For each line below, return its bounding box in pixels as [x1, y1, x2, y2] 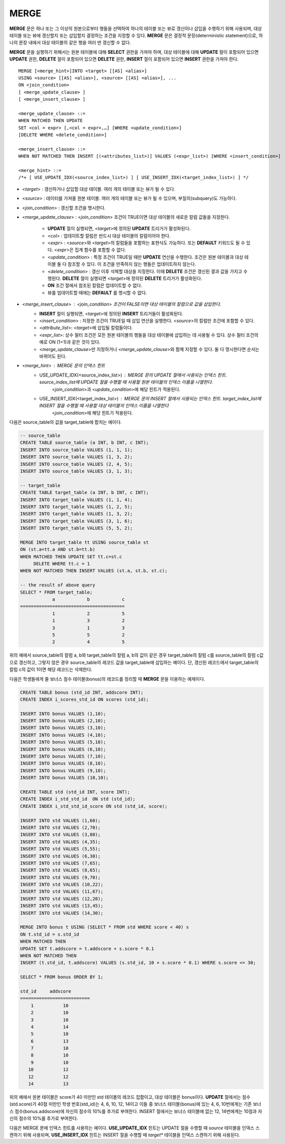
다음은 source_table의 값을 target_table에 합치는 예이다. [9, 419, 122, 425]
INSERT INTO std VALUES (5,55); [20, 846, 101, 852]
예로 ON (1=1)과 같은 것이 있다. [39, 339, 101, 345]
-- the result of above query [20, 582, 96, 588]
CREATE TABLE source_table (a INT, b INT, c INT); [20, 440, 149, 446]
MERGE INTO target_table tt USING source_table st [20, 539, 149, 545]
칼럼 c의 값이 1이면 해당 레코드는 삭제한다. [9, 666, 92, 672]
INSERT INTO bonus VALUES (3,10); [20, 725, 106, 731]
